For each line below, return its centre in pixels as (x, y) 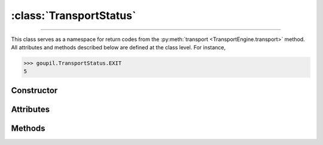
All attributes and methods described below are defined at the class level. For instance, (118, 47)
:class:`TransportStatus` (74, 15)
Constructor (34, 90)
